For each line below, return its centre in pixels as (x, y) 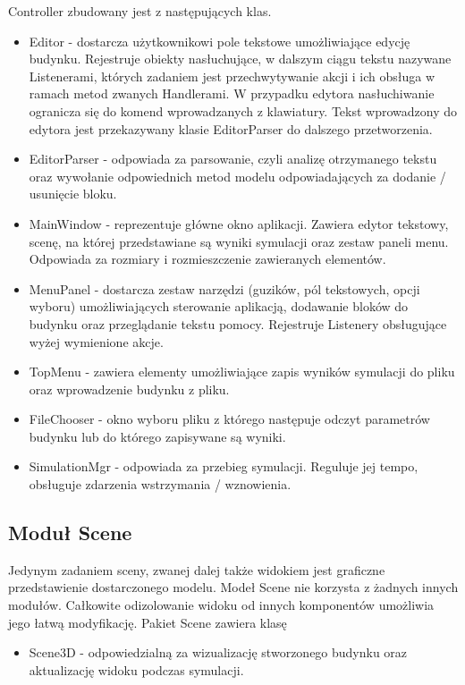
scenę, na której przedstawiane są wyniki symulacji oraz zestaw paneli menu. (239, 241)
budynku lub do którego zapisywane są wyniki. (157, 436)
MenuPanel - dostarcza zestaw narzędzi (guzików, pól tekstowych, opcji (224, 288)
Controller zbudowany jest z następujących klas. (140, 11)
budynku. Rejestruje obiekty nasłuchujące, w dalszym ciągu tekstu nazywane (240, 59)
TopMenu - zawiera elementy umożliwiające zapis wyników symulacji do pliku (242, 372)
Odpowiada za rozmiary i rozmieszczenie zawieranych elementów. (207, 259)
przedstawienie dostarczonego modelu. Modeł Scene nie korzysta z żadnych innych (233, 587)
